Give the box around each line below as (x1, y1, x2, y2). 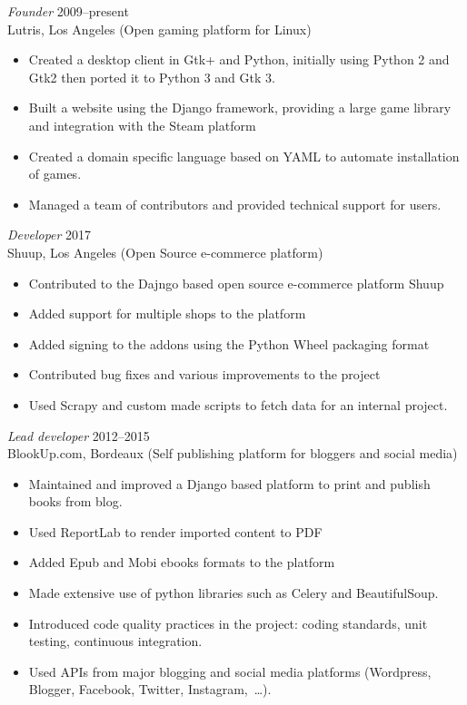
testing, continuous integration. (28, 632, 203, 651)
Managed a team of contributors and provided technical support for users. (28, 194, 442, 213)
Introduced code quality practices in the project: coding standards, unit (28, 613, 428, 632)
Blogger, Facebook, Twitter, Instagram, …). (28, 680, 272, 699)
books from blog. (28, 492, 123, 511)
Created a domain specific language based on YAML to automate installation (28, 146, 460, 165)
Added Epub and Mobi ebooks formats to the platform (28, 553, 335, 572)
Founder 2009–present (7, 2, 129, 20)
